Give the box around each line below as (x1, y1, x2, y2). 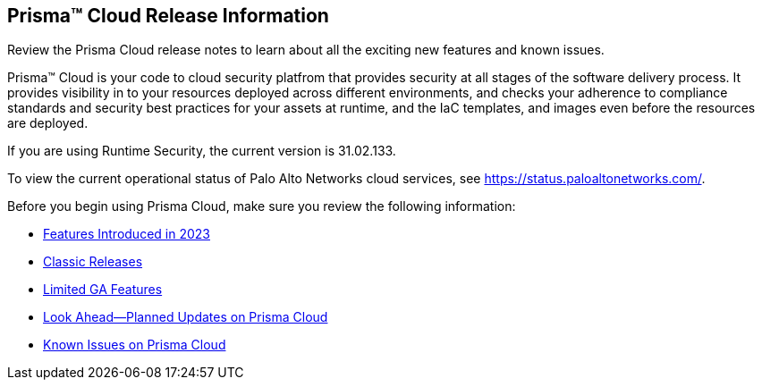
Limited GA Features (43, 282, 163, 298)
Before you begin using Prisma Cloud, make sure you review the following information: (7, 198, 516, 215)
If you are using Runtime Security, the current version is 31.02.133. (7, 143, 396, 159)
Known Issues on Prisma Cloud (43, 337, 226, 353)
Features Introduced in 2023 (43, 226, 210, 242)
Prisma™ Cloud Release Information (7, 4, 329, 27)
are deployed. (7, 115, 89, 131)
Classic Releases (43, 254, 143, 270)
